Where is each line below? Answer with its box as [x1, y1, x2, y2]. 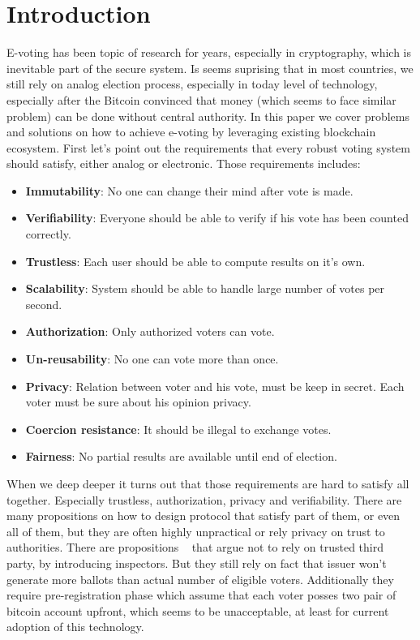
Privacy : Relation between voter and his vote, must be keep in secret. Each [25, 377, 405, 394]
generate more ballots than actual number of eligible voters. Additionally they [6, 570, 394, 587]
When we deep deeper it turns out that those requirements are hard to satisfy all [6, 475, 409, 492]
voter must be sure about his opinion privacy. [25, 393, 251, 410]
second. [25, 295, 62, 312]
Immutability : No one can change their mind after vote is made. [25, 182, 354, 199]
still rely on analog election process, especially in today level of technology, [6, 75, 378, 92]
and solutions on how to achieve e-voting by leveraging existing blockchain [6, 123, 376, 140]
